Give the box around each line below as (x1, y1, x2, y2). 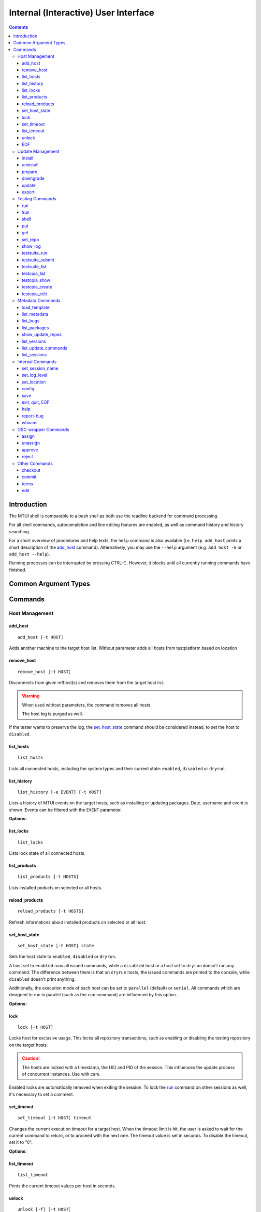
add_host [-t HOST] (17, 634, 64, 640)
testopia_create (22, 284, 53, 290)
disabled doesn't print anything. (9, 976, 76, 982)
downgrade (22, 175, 44, 181)
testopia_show (22, 277, 51, 283)
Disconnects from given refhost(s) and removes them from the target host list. (9, 679, 164, 686)
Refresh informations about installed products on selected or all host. (9, 919, 147, 925)
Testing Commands (17, 196, 57, 202)
